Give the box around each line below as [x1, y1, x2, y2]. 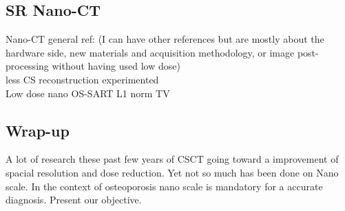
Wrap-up [6, 119, 70, 141]
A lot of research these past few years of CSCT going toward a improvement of [6, 152, 339, 166]
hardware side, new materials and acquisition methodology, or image [6, 45, 295, 59]
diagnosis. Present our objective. [6, 192, 142, 207]
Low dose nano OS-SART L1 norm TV [6, 86, 170, 100]
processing [6, 59, 49, 73]
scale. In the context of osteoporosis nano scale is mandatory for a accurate [6, 179, 323, 193]
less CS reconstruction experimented [6, 72, 159, 86]
